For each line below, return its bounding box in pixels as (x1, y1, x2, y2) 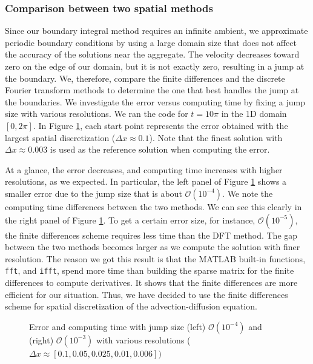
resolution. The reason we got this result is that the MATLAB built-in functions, (5, 252, 306, 265)
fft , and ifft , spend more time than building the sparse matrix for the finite (5, 264, 294, 277)
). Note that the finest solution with (149, 131, 283, 144)
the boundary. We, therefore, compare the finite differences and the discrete (5, 71, 285, 84)
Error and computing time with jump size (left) (29, 320, 206, 333)
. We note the (222, 187, 273, 199)
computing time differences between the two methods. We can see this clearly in (5, 200, 302, 213)
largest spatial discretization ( (5, 131, 116, 144)
